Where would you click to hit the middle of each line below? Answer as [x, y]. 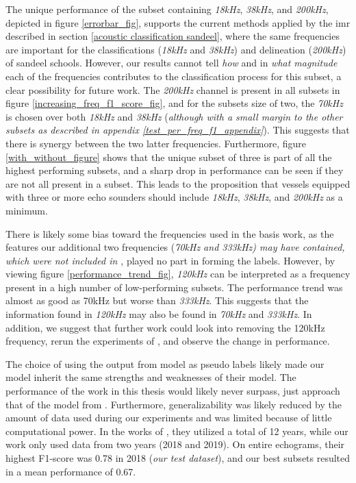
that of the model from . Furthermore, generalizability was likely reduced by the [174, 404]
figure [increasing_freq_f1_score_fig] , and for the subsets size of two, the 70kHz [174, 103]
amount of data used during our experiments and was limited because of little [169, 418]
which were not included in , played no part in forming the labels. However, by [170, 260]
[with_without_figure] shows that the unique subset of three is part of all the [169, 157]
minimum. [27, 210]
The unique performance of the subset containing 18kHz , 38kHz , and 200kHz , [167, 9]
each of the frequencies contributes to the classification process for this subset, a [174, 76]
